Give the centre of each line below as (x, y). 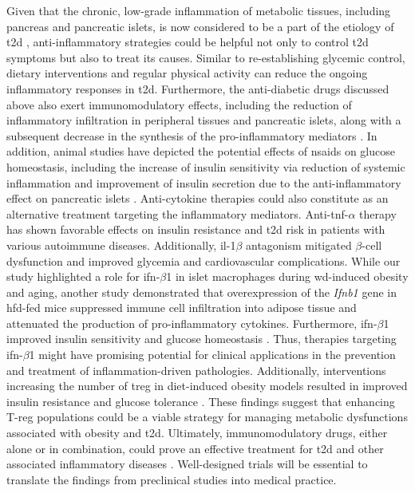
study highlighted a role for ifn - (83, 276)
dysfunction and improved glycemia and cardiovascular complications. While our (204, 260)
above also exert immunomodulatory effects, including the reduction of (179, 104)
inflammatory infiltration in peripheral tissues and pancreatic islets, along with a (204, 120)
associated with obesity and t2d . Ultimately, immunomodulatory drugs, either (197, 433)
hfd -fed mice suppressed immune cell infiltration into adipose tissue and (182, 308)
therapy (378, 213)
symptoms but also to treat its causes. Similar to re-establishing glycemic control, (206, 57)
